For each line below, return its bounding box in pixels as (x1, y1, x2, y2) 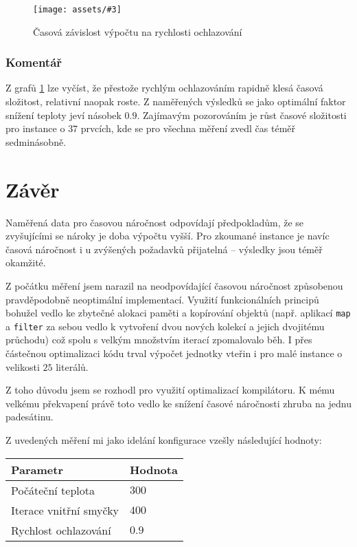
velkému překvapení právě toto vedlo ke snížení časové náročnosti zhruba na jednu (5, 396, 352, 410)
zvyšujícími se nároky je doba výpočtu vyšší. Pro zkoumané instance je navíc (5, 228, 330, 243)
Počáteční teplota (11, 482, 95, 498)
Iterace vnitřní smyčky (11, 502, 119, 518)
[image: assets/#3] (33, 5, 122, 14)
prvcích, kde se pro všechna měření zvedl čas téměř (80, 121, 295, 136)
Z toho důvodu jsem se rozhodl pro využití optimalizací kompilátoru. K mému (5, 383, 335, 397)
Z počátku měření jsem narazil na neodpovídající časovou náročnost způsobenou (5, 278, 343, 292)
